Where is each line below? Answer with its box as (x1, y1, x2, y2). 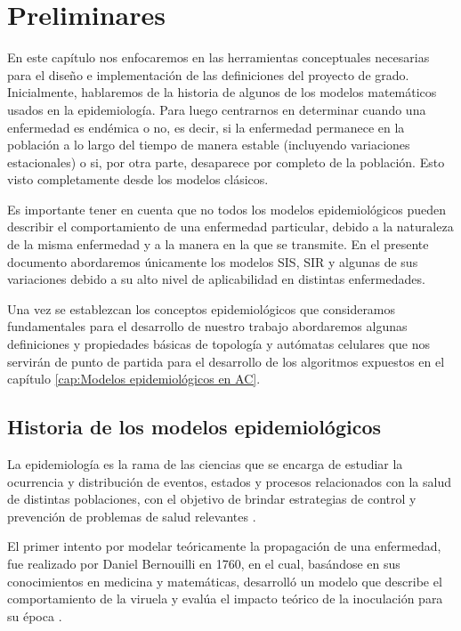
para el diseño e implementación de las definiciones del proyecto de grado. (7, 65, 409, 84)
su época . (7, 606, 62, 625)
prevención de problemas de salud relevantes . (7, 506, 256, 525)
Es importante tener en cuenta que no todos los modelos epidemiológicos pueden (7, 199, 446, 218)
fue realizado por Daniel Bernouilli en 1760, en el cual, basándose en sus (7, 554, 400, 572)
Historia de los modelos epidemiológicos (7, 413, 382, 441)
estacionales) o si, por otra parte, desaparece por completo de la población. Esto (7, 152, 445, 171)
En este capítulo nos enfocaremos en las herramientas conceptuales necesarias (7, 48, 430, 67)
